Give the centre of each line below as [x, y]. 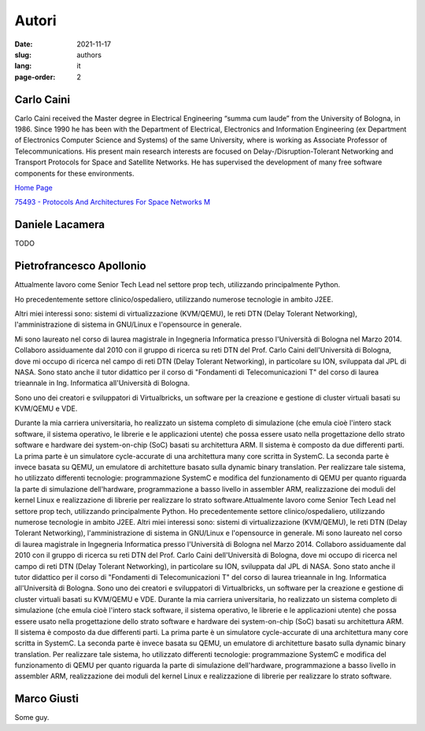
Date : [24, 44]
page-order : [35, 77]
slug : [23, 54]
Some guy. [32, 718]
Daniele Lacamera [60, 225]
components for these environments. [74, 173]
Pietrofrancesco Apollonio [80, 266]
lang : [23, 66]
